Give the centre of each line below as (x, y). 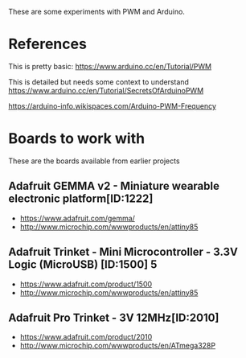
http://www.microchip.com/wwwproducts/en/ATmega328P (117, 346)
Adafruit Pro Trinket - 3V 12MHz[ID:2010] (114, 317)
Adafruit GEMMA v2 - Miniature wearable (114, 186)
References (47, 44)
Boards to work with (77, 139)
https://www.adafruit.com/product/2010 (86, 337)
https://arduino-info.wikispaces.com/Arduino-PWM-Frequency (113, 106)
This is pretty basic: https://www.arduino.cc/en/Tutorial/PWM (110, 66)
